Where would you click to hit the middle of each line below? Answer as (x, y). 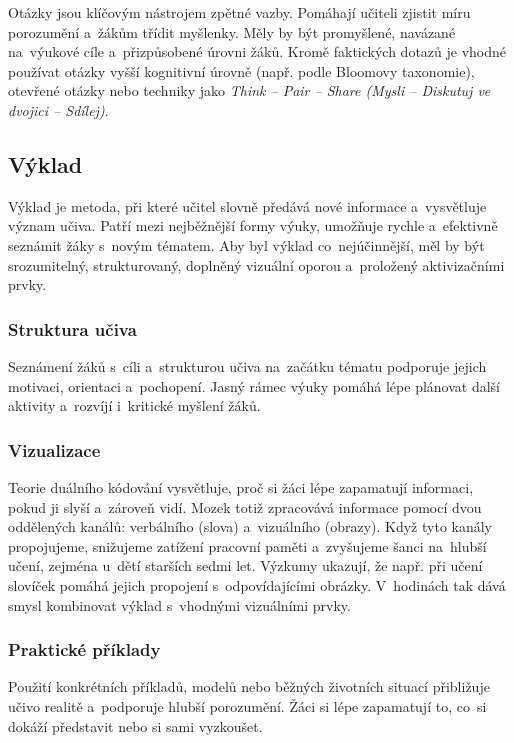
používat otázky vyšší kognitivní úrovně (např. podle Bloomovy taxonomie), (241, 70)
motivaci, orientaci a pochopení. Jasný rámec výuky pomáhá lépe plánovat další (254, 385)
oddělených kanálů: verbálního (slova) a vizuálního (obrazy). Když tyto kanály (250, 526)
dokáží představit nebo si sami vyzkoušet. (135, 725)
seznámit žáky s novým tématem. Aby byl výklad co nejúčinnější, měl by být (246, 244)
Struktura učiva (72, 328)
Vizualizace (54, 449)
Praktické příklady (84, 649)
